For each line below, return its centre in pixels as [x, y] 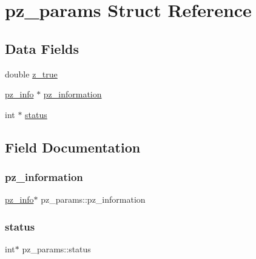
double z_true [31, 74]
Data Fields [42, 48]
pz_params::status [56, 249]
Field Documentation [73, 147]
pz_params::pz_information [93, 199]
